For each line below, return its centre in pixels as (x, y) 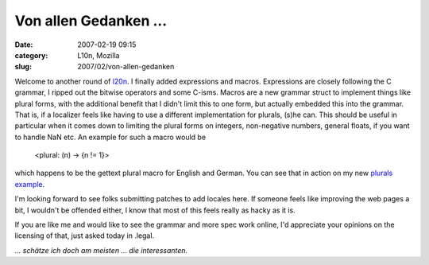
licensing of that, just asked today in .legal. (85, 236)
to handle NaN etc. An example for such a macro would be (110, 137)
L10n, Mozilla (99, 55)
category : (31, 55)
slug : (23, 67)
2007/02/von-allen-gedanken (126, 67)
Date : (24, 45)
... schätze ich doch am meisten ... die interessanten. (101, 250)
